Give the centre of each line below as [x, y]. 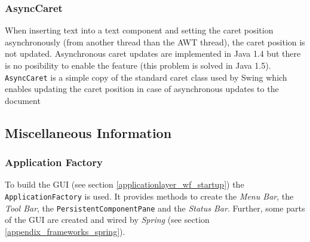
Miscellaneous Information [88, 132]
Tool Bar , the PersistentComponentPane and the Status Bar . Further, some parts [155, 208]
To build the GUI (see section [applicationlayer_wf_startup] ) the [125, 184]
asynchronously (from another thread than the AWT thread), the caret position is [155, 42]
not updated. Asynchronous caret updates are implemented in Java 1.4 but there [153, 53]
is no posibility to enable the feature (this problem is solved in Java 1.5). [138, 65]
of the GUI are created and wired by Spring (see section [107, 220]
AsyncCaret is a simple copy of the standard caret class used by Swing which [146, 77]
